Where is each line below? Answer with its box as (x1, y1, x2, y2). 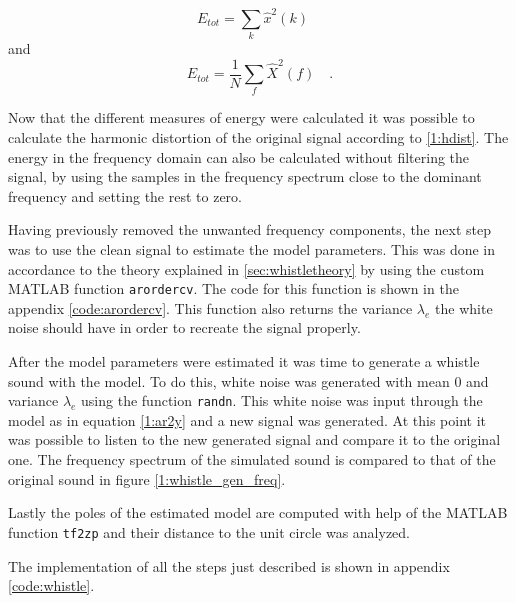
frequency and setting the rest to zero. (8, 185, 242, 206)
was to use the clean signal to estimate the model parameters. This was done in (8, 239, 496, 259)
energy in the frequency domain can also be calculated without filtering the (8, 146, 470, 167)
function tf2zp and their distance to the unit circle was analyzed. (8, 521, 410, 542)
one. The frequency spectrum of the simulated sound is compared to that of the (8, 449, 496, 470)
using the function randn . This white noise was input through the (81, 390, 483, 411)
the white (435, 297, 493, 318)
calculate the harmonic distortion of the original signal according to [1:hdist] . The (8, 127, 509, 148)
